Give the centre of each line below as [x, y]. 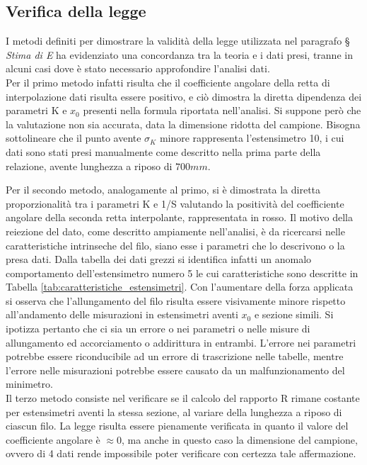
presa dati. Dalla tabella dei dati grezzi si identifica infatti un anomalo [159, 259]
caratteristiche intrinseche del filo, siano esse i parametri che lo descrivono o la [175, 245]
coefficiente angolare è [53, 439]
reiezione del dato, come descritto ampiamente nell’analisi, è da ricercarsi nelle [175, 231]
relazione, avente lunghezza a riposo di [89, 166]
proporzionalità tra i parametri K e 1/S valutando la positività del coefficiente [175, 203]
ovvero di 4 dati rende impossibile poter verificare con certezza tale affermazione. [181, 453]
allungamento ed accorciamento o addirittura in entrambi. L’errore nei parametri [181, 342]
